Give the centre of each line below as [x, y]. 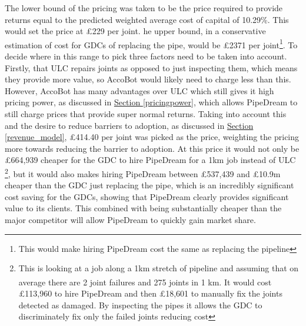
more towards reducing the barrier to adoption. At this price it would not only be [152, 148]
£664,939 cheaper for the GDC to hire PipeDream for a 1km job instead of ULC [150, 160]
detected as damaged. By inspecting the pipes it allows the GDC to [140, 305]
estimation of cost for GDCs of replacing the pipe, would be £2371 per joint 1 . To [151, 44]
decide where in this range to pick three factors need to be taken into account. [146, 56]
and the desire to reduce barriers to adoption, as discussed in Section [129, 125]
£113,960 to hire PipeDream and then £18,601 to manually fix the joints [150, 293]
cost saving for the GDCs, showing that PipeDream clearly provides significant [147, 196]
